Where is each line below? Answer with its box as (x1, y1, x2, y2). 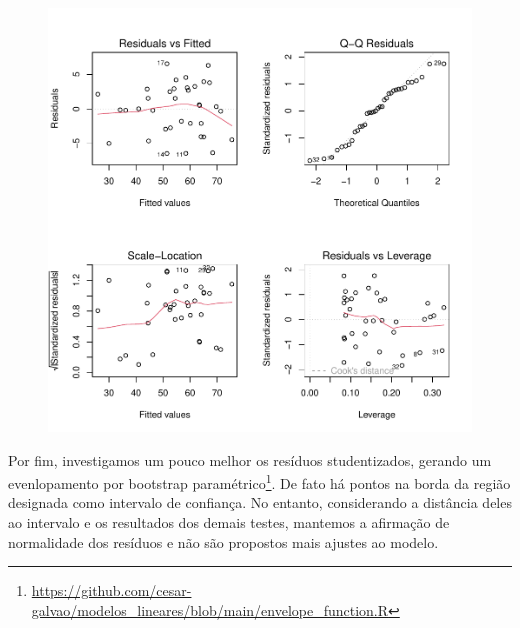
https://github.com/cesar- (31, 580, 192, 601)
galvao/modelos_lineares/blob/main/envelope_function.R (31, 599, 389, 620)
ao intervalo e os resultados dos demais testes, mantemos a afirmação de (8, 512, 450, 533)
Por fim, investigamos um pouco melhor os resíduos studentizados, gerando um (8, 449, 492, 470)
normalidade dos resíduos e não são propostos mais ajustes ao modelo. (8, 531, 439, 552)
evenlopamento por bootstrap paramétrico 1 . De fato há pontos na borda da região (8, 470, 511, 493)
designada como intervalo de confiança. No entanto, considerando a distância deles (8, 492, 512, 513)
